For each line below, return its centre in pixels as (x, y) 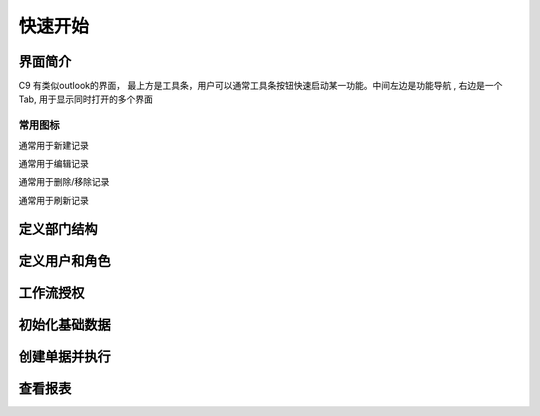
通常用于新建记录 (53, 145)
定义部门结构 (58, 228)
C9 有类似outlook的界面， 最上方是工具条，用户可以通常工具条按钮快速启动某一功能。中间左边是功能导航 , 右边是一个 (260, 86)
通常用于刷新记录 (53, 200)
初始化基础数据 (64, 324)
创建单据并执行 (64, 356)
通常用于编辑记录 (53, 163)
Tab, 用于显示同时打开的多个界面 (86, 99)
